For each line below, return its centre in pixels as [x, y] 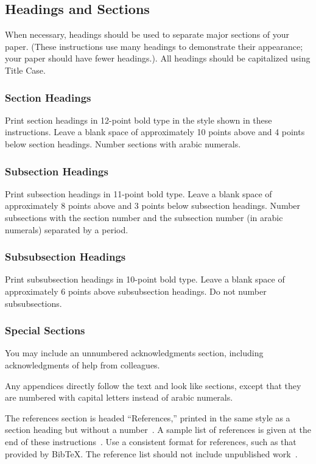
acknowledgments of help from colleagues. [83, 364]
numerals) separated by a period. [67, 229]
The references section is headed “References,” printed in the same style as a [148, 417]
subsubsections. [33, 303]
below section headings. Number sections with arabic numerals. [123, 143]
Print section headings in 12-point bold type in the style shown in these [139, 120]
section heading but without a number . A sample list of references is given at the [158, 430]
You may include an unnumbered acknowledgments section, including [134, 353]
